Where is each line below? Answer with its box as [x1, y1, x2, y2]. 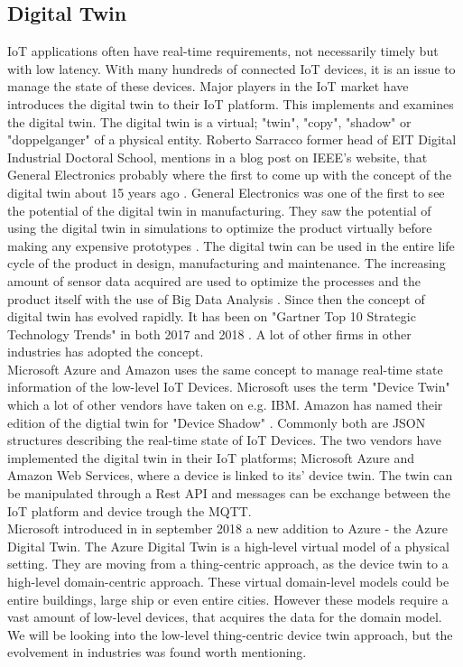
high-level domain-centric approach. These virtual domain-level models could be [7, 572, 449, 591]
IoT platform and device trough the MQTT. [7, 501, 252, 520]
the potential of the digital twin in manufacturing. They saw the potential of [7, 200, 431, 219]
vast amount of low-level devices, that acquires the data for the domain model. [7, 607, 442, 626]
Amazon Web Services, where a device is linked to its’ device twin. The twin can [7, 466, 453, 485]
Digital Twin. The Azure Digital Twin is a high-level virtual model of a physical [7, 536, 449, 555]
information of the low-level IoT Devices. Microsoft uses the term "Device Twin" [7, 377, 450, 396]
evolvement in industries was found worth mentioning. [7, 643, 307, 662]
